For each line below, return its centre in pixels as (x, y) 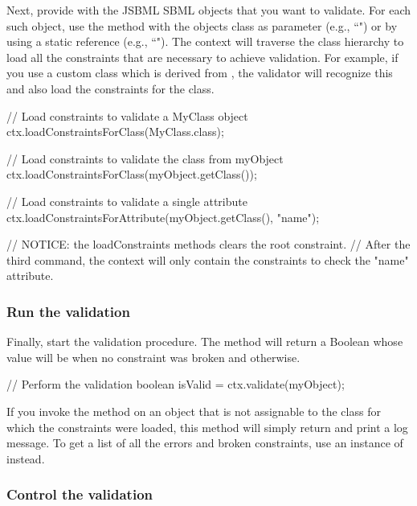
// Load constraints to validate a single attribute (127, 201)
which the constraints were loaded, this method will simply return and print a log (207, 427)
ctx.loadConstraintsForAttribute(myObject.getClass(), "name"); (163, 217)
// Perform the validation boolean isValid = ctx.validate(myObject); (176, 384)
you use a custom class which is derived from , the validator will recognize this (200, 73)
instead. (26, 458)
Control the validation (80, 494)
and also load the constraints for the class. (110, 88)
